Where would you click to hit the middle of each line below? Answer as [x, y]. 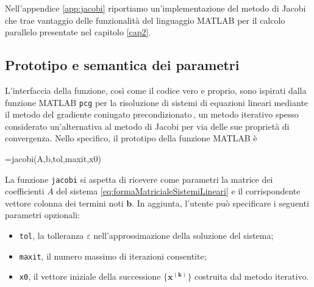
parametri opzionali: [42, 215]
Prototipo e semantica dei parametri [122, 65]
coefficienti [25, 191]
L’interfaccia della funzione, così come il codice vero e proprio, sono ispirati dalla [156, 90]
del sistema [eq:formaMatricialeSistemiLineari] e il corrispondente [178, 191]
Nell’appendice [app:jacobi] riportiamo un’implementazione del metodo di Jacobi [155, 8]
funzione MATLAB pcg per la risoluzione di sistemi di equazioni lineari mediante [157, 102]
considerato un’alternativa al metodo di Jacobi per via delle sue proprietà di [147, 126]
